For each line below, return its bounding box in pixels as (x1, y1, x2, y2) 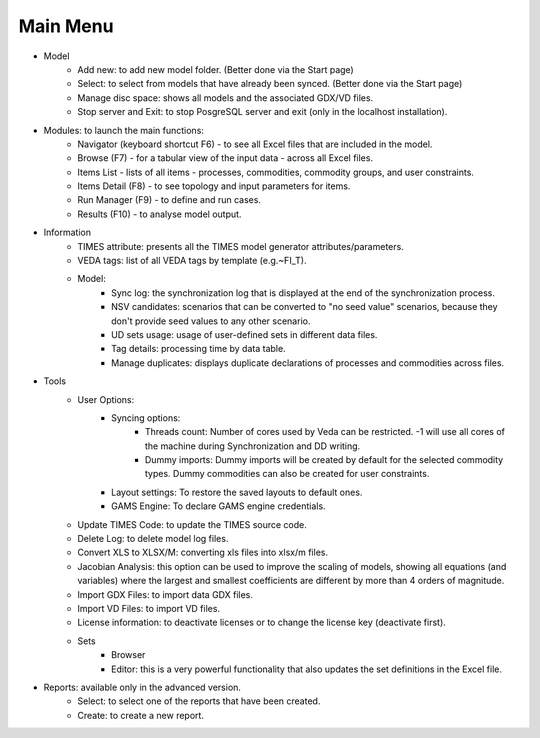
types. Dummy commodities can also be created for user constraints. (145, 468, 430, 480)
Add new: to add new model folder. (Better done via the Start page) (77, 63, 354, 75)
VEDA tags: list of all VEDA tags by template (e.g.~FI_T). (77, 255, 307, 267)
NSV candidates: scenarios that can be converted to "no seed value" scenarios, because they (111, 301, 499, 313)
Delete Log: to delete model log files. (77, 533, 229, 545)
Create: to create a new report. (77, 709, 205, 721)
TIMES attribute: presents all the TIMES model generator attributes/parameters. (77, 240, 404, 252)
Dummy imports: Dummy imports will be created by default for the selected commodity (145, 454, 504, 466)
